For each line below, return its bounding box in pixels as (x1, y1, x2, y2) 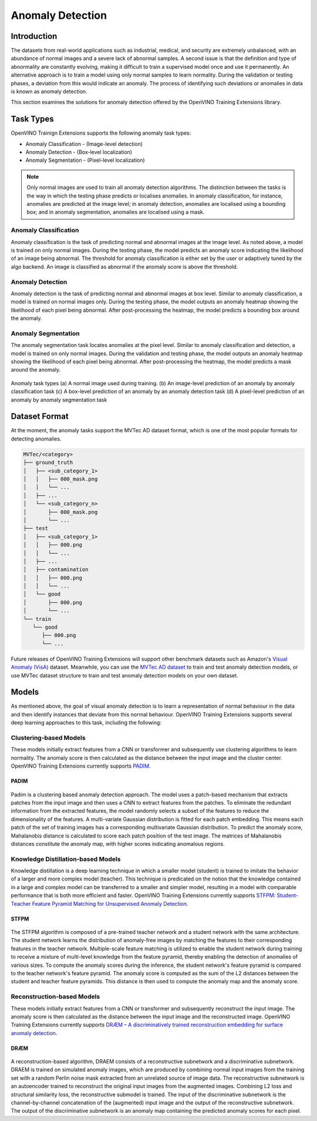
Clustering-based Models (11, 734, 86, 742)
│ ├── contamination (23, 566, 89, 573)
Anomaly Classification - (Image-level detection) (25, 140, 143, 147)
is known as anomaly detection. (11, 88, 87, 95)
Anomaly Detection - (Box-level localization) (25, 149, 132, 156)
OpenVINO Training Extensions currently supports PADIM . (11, 762, 151, 770)
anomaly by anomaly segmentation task (11, 396, 107, 403)
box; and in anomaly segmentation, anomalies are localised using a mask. (26, 209, 205, 216)
